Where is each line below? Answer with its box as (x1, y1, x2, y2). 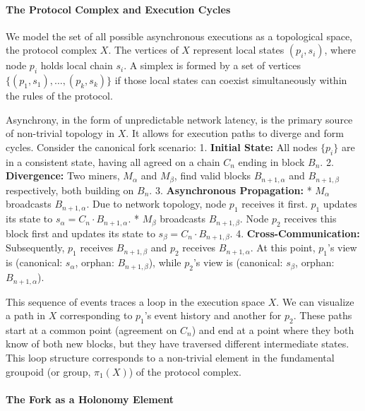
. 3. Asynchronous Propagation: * (149, 182, 312, 197)
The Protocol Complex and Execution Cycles (6, 1, 231, 16)
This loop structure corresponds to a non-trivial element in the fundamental (6, 350, 335, 365)
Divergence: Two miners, (6, 168, 120, 183)
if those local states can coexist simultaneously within (114, 73, 347, 88)
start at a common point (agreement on (6, 322, 177, 337)
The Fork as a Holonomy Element (6, 391, 174, 406)
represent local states (193, 42, 285, 57)
